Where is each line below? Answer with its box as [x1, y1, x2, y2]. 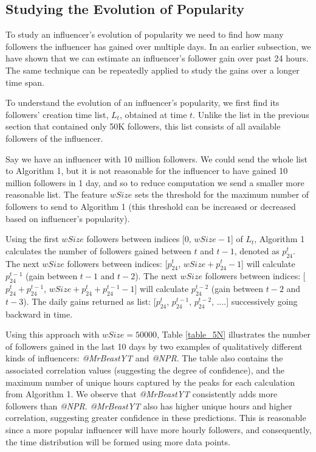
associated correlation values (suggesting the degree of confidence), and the [5, 364, 284, 377]
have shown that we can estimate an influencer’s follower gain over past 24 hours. [5, 52, 309, 64]
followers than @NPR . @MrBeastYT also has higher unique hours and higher [5, 399, 292, 412]
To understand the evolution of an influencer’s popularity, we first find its [5, 96, 280, 109]
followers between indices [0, [86, 232, 191, 245]
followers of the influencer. [5, 131, 103, 144]
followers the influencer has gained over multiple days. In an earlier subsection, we [5, 40, 311, 52]
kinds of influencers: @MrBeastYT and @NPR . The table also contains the [5, 352, 283, 364]
